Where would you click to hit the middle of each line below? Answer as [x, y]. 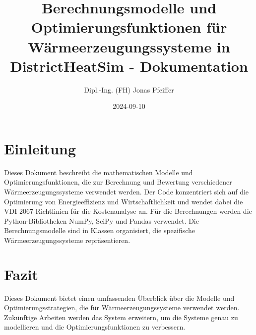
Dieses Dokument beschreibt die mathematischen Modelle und [98, 172]
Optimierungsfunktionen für [129, 27]
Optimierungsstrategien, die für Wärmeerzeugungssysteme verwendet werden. [122, 308]
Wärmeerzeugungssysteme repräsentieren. [67, 240]
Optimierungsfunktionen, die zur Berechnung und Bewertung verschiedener [118, 182]
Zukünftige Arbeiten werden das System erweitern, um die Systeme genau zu [121, 317]
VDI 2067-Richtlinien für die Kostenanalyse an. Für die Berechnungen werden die [128, 211]
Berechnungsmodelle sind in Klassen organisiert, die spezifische [100, 230]
